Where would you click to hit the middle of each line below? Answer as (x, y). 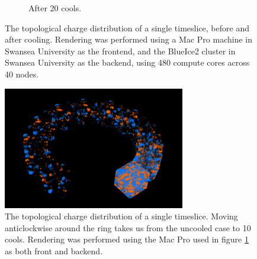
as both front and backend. (54, 250)
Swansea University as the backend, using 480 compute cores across (127, 62)
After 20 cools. (55, 8)
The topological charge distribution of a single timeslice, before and (127, 27)
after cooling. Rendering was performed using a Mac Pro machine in (129, 39)
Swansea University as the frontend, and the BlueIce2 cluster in (120, 51)
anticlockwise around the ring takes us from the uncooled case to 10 (128, 227)
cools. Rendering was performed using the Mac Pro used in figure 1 (127, 239)
